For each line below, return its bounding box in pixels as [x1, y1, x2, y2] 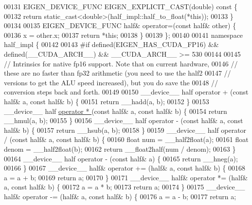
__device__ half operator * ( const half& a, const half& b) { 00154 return [4, 106, 227, 116]
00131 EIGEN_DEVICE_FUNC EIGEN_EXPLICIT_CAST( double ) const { [4, 1, 238, 11]
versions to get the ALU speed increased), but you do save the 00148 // [4, 77, 218, 87]
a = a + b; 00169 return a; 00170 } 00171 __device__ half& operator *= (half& [4, 172, 248, 182]
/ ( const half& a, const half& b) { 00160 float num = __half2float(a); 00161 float [4, 134, 249, 144]
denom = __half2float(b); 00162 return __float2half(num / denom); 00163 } [4, 143, 236, 154]
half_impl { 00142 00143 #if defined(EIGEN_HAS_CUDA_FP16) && [4, 39, 219, 49]
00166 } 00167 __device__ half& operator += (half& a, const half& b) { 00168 [4, 163, 246, 173]
